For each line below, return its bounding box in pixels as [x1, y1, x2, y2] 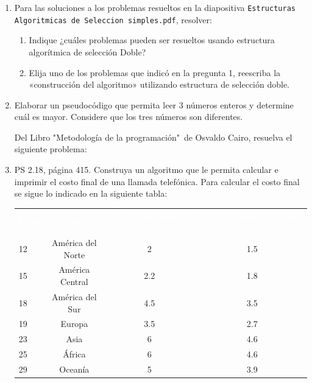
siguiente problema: [14, 142, 87, 155]
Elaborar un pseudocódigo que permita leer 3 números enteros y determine [14, 98, 294, 111]
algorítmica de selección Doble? [29, 45, 146, 58]
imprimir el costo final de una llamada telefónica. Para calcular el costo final [14, 175, 300, 188]
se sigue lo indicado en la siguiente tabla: [14, 187, 168, 200]
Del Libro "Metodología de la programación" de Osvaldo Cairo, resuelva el [14, 130, 292, 143]
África [63, 348, 86, 360]
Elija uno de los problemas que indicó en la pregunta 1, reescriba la [29, 66, 281, 79]
